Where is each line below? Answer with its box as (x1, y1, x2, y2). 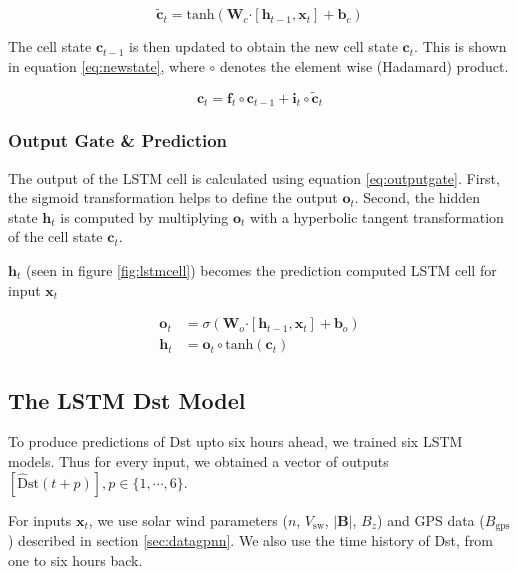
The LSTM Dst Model (8, 384, 246, 415)
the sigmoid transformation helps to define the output (8, 187, 338, 208)
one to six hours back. (8, 549, 143, 570)
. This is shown (414, 36, 507, 57)
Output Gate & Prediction (8, 128, 228, 153)
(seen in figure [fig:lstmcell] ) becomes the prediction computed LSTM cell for (25, 260, 497, 281)
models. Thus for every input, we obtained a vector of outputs (8, 451, 389, 472)
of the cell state (8, 226, 103, 247)
